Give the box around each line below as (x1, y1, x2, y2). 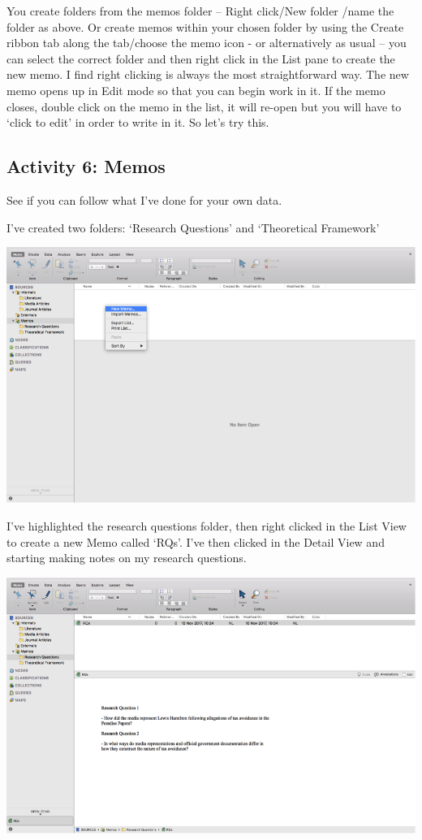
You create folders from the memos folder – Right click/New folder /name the (6, 2, 394, 19)
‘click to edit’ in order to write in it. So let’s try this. (6, 114, 269, 131)
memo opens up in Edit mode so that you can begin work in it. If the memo (6, 81, 385, 98)
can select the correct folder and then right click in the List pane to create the (6, 50, 395, 67)
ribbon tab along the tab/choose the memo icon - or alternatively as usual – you (6, 34, 407, 51)
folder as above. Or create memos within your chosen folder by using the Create (6, 18, 404, 35)
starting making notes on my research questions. (6, 549, 247, 566)
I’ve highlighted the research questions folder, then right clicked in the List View (6, 517, 407, 534)
